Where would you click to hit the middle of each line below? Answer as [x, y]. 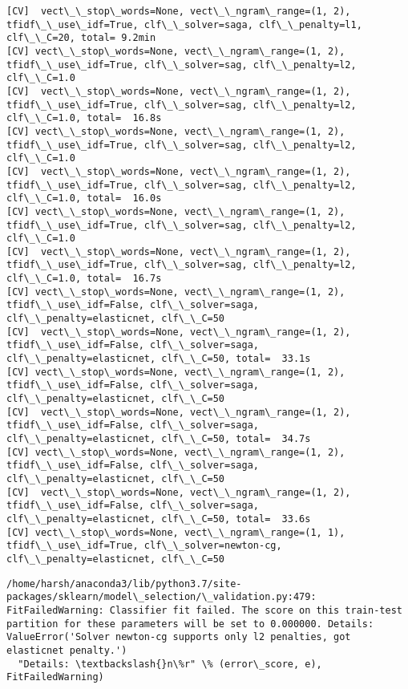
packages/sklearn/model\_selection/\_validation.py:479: [162, 597]
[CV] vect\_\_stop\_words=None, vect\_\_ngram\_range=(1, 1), [176, 532]
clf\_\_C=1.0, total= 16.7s [84, 279]
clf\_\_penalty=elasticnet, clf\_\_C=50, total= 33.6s [159, 519]
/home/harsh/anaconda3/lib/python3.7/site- [124, 584]
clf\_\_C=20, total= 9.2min [81, 38]
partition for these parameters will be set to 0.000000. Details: [190, 624]
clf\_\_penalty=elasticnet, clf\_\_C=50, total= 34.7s [159, 439]
